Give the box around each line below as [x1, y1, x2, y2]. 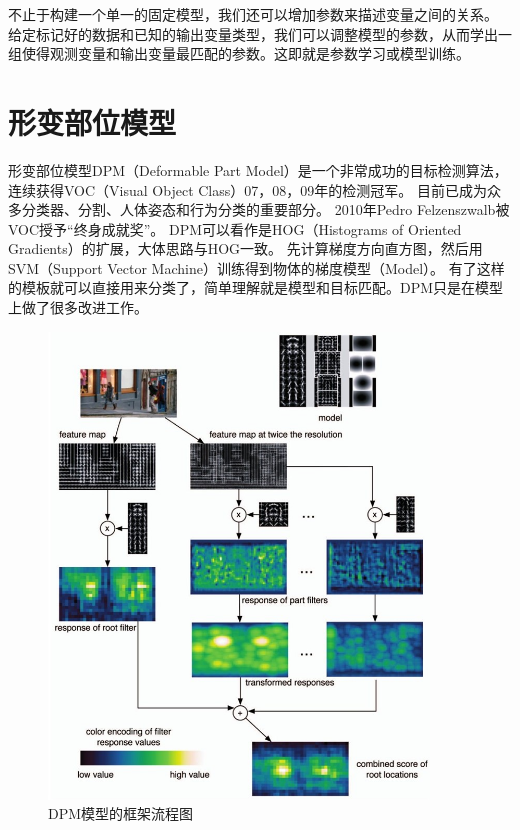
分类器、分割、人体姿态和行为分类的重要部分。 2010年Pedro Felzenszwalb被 [21, 199, 510, 220]
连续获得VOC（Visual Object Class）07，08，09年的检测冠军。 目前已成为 [8, 179, 487, 200]
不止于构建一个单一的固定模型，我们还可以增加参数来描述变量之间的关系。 [8, 4, 498, 24]
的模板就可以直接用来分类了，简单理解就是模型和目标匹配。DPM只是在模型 [8, 277, 504, 298]
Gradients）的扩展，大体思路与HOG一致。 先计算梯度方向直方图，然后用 [8, 238, 483, 259]
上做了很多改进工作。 [8, 297, 148, 318]
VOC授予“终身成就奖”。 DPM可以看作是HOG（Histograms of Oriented [8, 218, 462, 239]
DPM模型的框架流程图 [48, 803, 194, 824]
